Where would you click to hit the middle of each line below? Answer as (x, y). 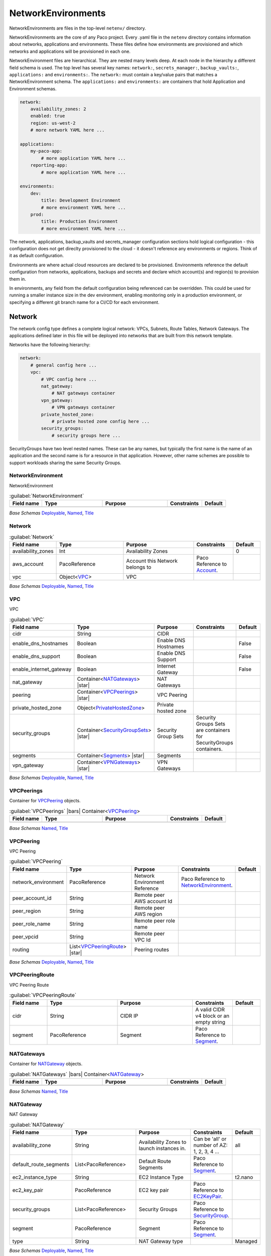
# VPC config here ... (69, 379)
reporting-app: (49, 165)
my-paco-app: (46, 151)
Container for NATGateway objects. (46, 1064)
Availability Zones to (163, 1142)
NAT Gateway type (161, 1241)
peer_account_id (32, 898)
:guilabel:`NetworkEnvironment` (47, 496)
